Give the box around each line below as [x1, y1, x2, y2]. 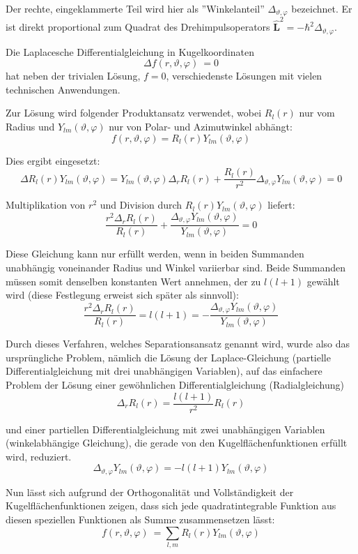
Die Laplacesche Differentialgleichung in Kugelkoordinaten [6, 44, 254, 59]
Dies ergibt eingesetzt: [6, 153, 100, 167]
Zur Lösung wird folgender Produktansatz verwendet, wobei [6, 105, 262, 120]
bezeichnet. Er [291, 1, 352, 15]
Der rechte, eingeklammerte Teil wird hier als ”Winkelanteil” [6, 1, 265, 15]
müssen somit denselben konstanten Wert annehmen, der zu [6, 274, 261, 288]
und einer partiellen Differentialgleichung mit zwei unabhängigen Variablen [6, 421, 325, 436]
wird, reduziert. [6, 449, 72, 463]
